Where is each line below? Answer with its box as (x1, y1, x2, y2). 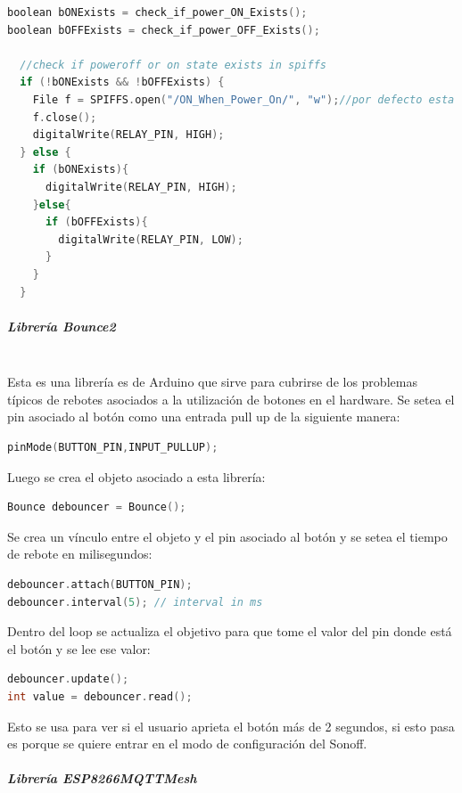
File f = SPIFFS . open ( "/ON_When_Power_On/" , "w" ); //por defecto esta (32, 93, 455, 106)
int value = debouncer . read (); (7, 690, 193, 703)
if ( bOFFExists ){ (45, 216, 148, 229)
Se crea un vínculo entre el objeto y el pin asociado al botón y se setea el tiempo (7, 527, 448, 545)
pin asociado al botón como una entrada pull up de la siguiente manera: (7, 407, 400, 426)
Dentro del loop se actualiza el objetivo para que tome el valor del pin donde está (7, 622, 452, 641)
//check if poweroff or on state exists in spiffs (20, 58, 326, 71)
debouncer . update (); (7, 673, 129, 686)
